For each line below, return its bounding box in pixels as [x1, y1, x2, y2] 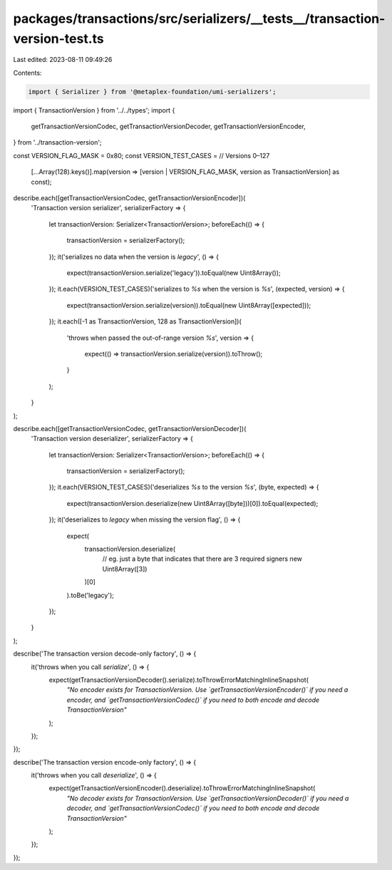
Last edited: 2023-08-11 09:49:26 [13, 56, 113, 64]
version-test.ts [13, 31, 105, 46]
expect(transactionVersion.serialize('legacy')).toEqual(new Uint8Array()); [66, 269, 281, 277]
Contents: [13, 68, 42, 77]
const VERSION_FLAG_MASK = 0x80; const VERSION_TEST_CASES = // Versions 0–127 [13, 151, 270, 160]
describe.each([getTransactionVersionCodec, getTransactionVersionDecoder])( [13, 424, 247, 433]
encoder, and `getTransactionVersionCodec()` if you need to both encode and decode [66, 695, 320, 704]
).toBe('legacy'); [66, 591, 114, 599]
